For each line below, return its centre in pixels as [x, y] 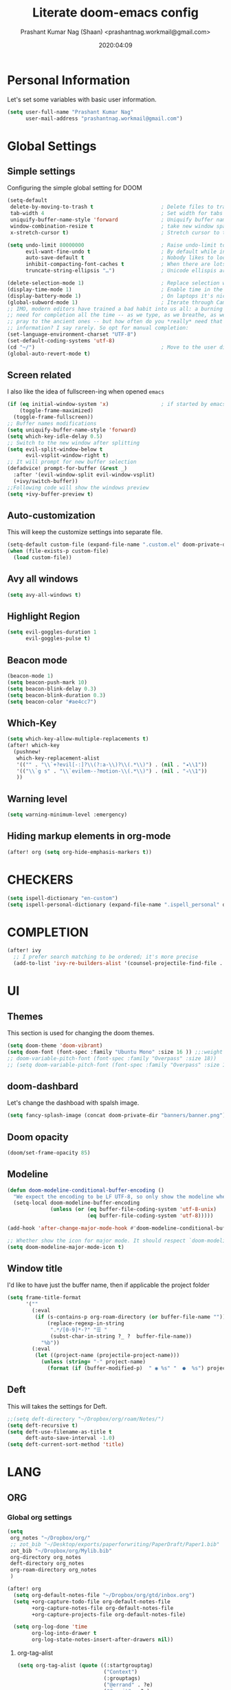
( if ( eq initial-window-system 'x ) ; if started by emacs [117, 405]
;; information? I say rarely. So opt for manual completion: [98, 328]
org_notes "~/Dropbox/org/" [50, 1538]
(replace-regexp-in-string [86, 1323]
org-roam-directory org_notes [53, 1570]
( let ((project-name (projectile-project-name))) [107, 1356]
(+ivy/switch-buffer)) [46, 481]
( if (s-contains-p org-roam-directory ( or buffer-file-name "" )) [130, 1317]
